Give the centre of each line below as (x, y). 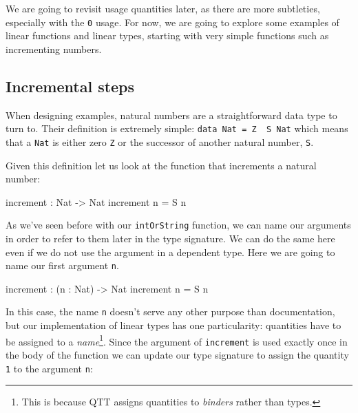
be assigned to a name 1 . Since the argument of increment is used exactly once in (177, 340)
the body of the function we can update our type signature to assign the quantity (177, 354)
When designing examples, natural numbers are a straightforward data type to (171, 115)
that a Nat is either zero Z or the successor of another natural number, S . (160, 141)
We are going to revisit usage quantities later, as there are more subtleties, (163, 8)
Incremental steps (70, 86)
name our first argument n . (62, 265)
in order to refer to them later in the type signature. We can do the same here (170, 238)
